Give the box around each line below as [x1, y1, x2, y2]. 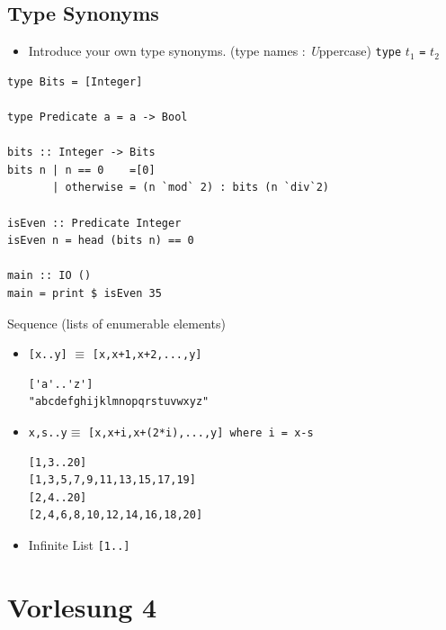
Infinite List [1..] [28, 535, 130, 554]
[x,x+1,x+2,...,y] [92, 348, 202, 362]
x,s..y [28, 427, 67, 440]
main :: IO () [7, 269, 92, 283]
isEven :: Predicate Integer [7, 216, 182, 229]
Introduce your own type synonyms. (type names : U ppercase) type [28, 41, 402, 60]
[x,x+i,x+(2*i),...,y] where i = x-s [88, 427, 314, 440]
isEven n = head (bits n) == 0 [7, 234, 194, 247]
